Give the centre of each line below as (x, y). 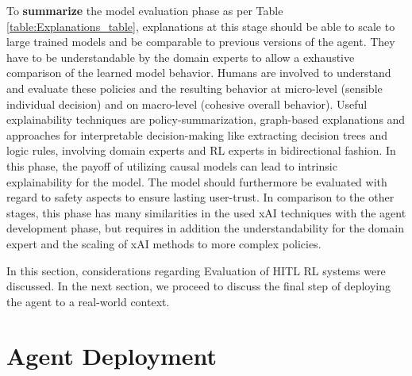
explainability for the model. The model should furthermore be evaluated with (197, 181)
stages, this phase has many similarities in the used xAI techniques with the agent (206, 212)
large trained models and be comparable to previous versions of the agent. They (201, 42)
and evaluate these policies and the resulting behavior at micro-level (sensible (194, 88)
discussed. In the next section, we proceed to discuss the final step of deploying (199, 286)
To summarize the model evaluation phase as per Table (145, 10)
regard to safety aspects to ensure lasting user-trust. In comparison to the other (200, 197)
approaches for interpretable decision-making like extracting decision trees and (197, 134)
